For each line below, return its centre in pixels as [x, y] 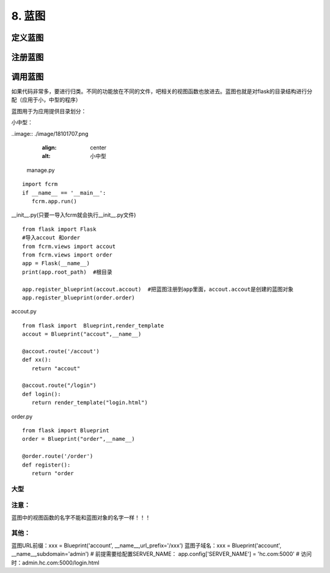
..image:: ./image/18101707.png [50, 133]
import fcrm [40, 184]
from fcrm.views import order [68, 255]
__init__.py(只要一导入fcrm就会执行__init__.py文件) [74, 215]
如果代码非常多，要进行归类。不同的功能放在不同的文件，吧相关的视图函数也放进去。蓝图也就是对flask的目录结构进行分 [162, 91]
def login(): [42, 394]
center [98, 148]
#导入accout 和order [51, 238]
